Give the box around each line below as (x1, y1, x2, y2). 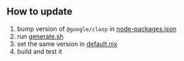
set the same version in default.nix (16, 39, 117, 48)
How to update (6, 6, 73, 18)
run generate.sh (16, 32, 64, 40)
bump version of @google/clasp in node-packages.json (16, 24, 177, 33)
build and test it (16, 47, 63, 55)
